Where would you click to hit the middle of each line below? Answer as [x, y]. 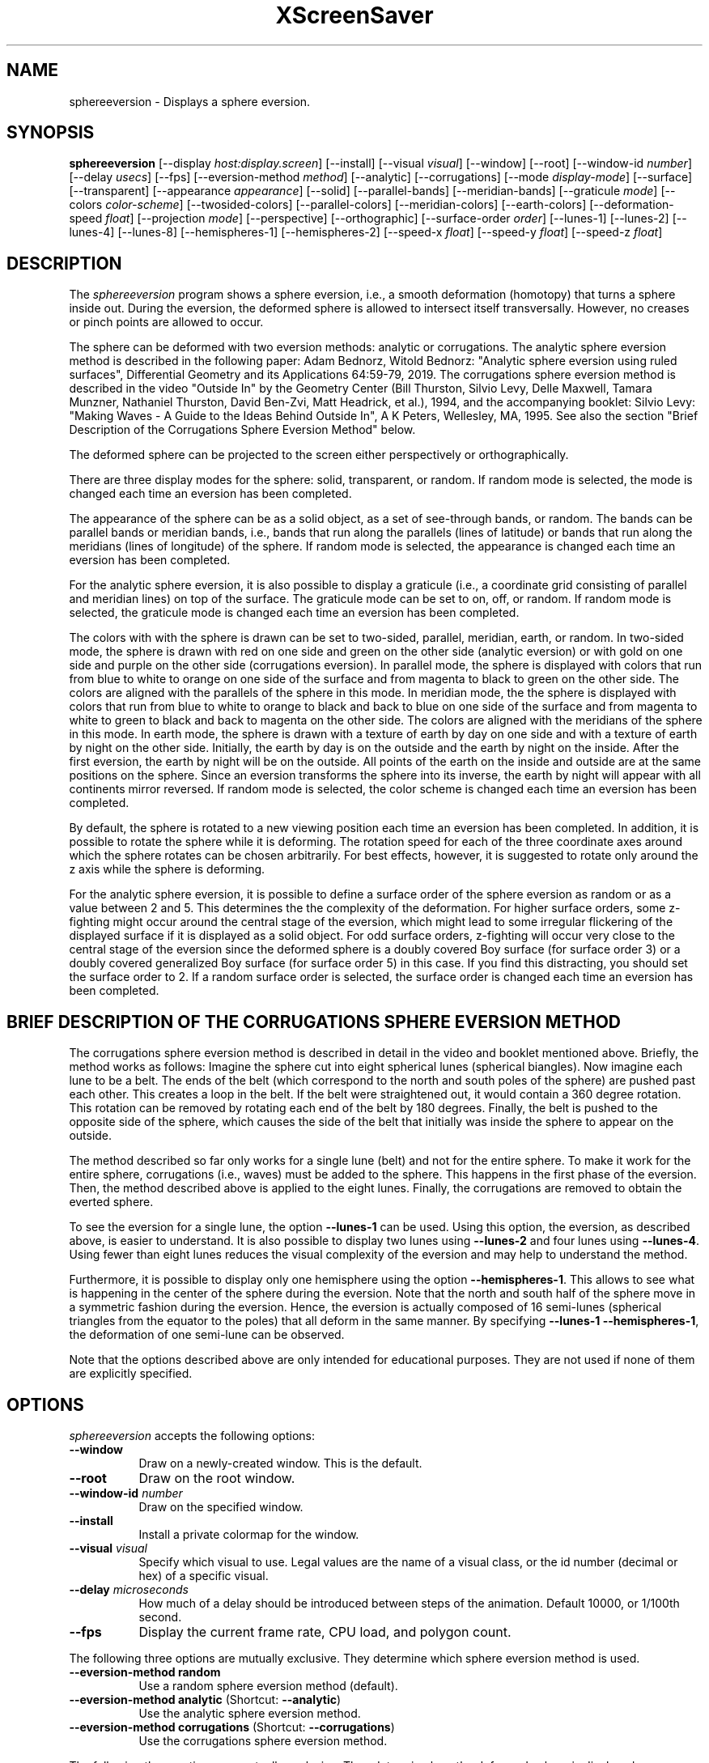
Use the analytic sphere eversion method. [250, 1713]
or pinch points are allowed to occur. [166, 322]
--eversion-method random [145, 1672]
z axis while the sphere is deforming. [167, 869]
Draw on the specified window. [221, 1506]
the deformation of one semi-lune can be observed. [207, 1335]
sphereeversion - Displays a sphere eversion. [190, 101]
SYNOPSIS [51, 133]
